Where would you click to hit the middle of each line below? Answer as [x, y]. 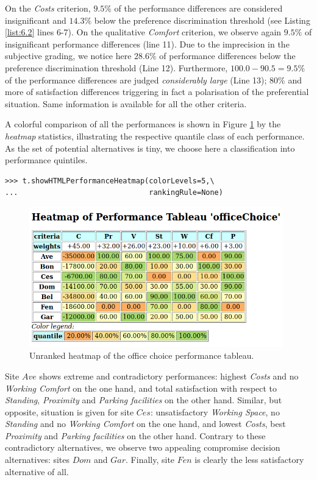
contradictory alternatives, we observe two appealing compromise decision [143, 447]
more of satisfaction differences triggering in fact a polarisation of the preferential [157, 92]
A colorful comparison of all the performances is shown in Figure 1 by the [143, 124]
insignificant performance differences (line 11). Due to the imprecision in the [147, 44]
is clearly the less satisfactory [249, 460]
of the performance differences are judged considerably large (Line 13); [136, 79]
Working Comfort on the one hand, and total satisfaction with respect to [141, 388]
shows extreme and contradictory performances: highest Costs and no [169, 376]
